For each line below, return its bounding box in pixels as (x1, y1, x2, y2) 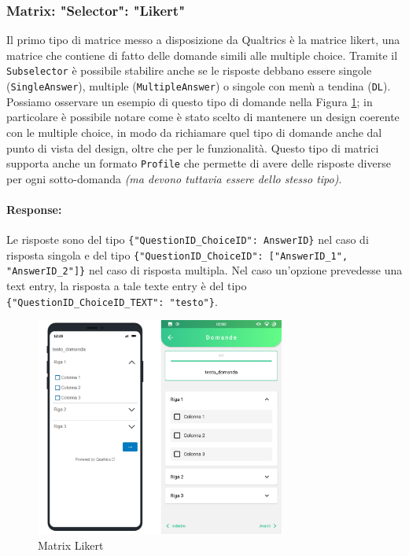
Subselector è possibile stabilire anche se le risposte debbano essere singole (6, 62, 372, 79)
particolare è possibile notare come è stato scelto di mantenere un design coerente (6, 109, 400, 125)
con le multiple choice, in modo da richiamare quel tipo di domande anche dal (6, 123, 382, 140)
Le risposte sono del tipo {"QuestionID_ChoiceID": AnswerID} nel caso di (6, 231, 369, 248)
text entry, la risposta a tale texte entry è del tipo (6, 278, 247, 294)
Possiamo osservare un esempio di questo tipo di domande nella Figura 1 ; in (6, 93, 373, 109)
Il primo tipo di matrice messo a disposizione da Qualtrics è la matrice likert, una (6, 31, 400, 48)
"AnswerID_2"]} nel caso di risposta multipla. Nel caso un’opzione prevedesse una (6, 262, 403, 278)
